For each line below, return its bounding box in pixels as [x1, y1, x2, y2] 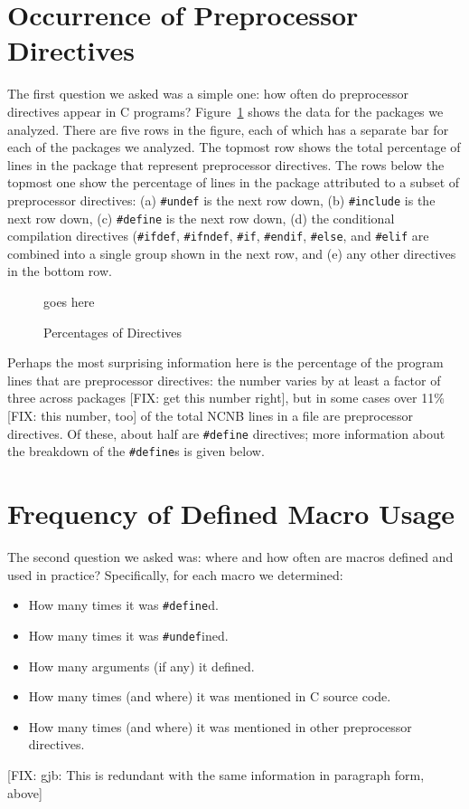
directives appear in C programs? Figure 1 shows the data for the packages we [7, 101, 444, 120]
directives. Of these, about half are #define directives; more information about [7, 424, 446, 443]
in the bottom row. [7, 262, 112, 281]
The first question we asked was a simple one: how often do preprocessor [7, 84, 408, 103]
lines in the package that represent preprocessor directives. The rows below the [7, 155, 445, 174]
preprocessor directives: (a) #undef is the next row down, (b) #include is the [7, 190, 436, 209]
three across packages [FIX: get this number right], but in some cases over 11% [7, 388, 445, 407]
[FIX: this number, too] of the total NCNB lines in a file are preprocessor [7, 406, 413, 424]
